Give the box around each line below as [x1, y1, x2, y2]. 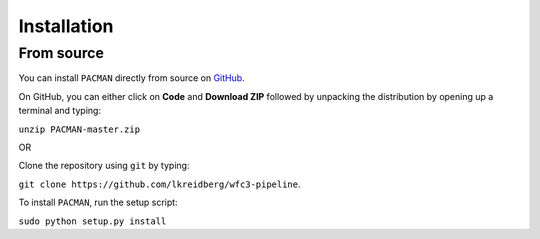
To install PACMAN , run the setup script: [18, 196, 179, 209]
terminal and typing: [18, 105, 102, 117]
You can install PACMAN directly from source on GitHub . [18, 72, 245, 84]
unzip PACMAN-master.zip [18, 123, 140, 135]
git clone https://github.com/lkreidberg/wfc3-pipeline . [18, 178, 301, 190]
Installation [18, 15, 114, 37]
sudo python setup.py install [18, 215, 167, 227]
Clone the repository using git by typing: [18, 160, 190, 172]
